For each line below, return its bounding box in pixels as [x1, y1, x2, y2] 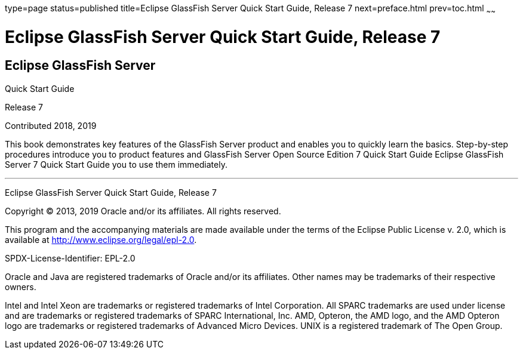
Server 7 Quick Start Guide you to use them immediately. [5, 159, 227, 170]
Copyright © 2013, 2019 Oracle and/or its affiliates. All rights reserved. [5, 205, 281, 216]
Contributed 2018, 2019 [5, 120, 97, 131]
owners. [5, 281, 36, 292]
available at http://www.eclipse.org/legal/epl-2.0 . [5, 234, 197, 245]
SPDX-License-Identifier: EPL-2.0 [5, 253, 136, 263]
